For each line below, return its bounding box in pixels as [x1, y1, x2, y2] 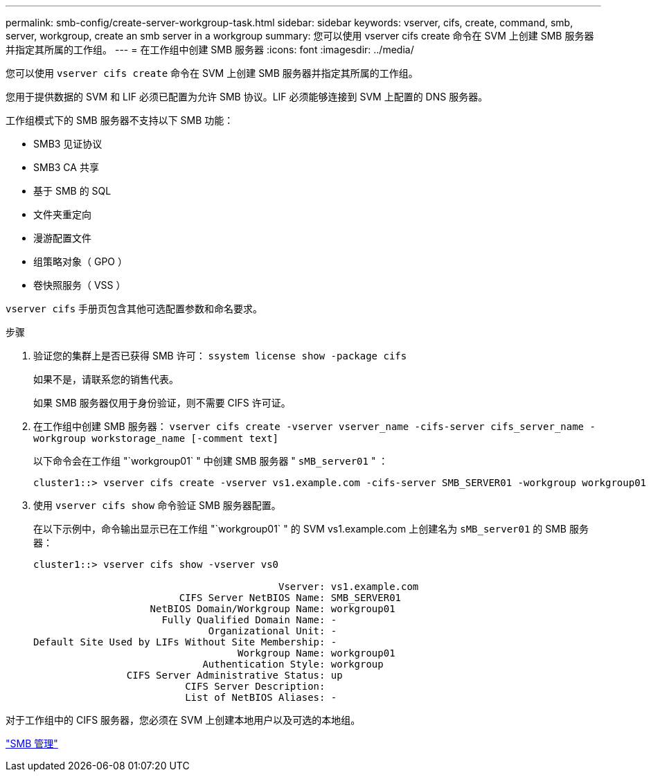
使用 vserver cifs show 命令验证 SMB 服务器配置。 [33, 499, 281, 511]
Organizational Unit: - [208, 625, 337, 636]
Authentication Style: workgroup [202, 659, 384, 670]
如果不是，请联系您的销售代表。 [33, 373, 179, 385]
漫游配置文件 [33, 232, 91, 244]
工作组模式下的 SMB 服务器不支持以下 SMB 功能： [6, 114, 234, 126]
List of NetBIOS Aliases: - [185, 692, 337, 703]
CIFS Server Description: [185, 681, 325, 692]
